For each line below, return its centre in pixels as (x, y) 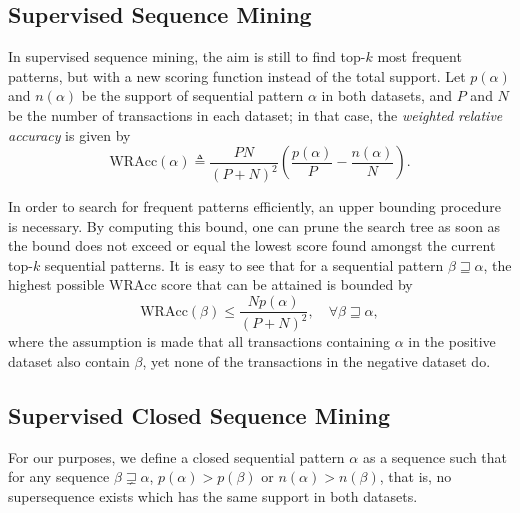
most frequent (419, 56)
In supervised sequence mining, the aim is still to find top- (187, 56)
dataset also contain (69, 361)
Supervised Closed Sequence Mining (199, 415)
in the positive (452, 341)
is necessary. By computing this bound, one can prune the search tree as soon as (254, 225)
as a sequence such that (435, 456)
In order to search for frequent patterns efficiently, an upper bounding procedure (254, 206)
